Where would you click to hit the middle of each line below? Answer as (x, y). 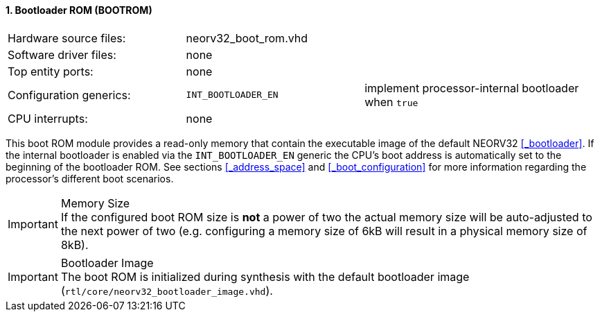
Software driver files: (62, 54)
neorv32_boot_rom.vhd (247, 38)
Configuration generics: (69, 95)
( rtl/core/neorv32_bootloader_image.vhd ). (167, 290)
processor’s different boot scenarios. (90, 178)
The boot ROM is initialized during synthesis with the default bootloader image (265, 276)
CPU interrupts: (48, 118)
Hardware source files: (67, 38)
